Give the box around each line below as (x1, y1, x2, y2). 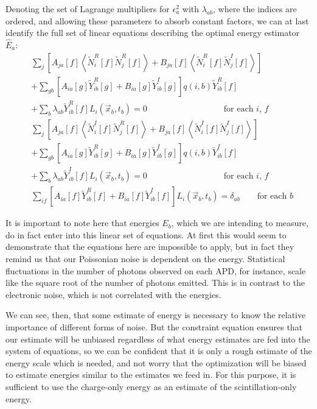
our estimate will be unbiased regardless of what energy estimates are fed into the (5, 332, 310, 345)
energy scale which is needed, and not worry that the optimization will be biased (5, 356, 307, 369)
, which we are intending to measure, (171, 216, 308, 229)
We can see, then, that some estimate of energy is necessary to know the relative (5, 308, 306, 321)
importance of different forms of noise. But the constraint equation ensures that (5, 321, 303, 333)
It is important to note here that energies (5, 216, 159, 229)
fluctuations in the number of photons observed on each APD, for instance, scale (5, 264, 306, 277)
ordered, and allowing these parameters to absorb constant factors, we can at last (5, 14, 309, 27)
